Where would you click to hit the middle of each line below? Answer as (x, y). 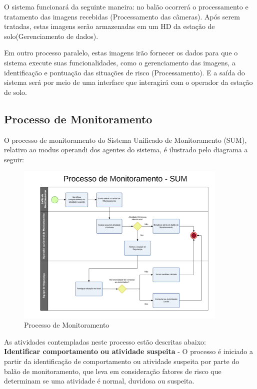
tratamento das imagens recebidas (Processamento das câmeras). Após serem (122, 16)
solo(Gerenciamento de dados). (51, 36)
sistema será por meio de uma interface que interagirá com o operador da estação (128, 82)
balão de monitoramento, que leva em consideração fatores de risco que (113, 371)
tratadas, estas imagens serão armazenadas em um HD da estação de (109, 26)
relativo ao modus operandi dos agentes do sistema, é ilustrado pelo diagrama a (126, 150)
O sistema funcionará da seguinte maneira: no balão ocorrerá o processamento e (126, 6)
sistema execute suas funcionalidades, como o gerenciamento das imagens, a (120, 62)
